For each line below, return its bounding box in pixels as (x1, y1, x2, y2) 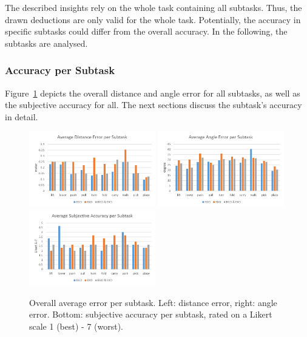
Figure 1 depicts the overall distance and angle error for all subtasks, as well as (5, 86, 300, 99)
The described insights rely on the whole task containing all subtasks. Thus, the (5, 1, 302, 13)
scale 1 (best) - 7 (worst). (29, 320, 124, 333)
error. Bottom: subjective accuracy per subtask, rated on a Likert (29, 308, 272, 321)
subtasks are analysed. (5, 36, 88, 49)
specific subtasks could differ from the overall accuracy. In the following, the (5, 25, 288, 38)
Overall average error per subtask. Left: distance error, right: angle (29, 296, 277, 308)
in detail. (5, 110, 38, 123)
